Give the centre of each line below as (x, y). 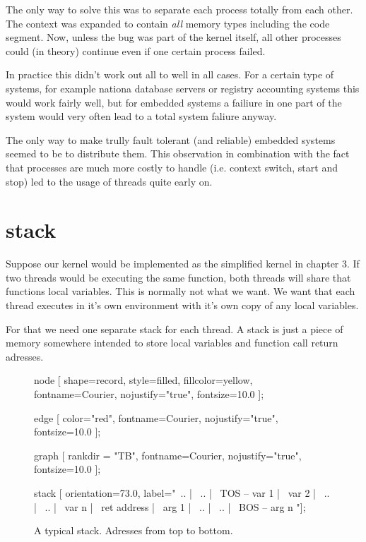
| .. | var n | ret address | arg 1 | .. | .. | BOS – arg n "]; (170, 506)
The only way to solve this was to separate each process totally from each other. (179, 9)
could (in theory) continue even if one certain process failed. (136, 50)
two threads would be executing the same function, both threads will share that (178, 277)
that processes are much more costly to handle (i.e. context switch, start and (172, 167)
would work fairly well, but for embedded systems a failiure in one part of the (174, 102)
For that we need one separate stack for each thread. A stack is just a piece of (175, 329)
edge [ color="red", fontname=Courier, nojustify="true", (156, 417)
